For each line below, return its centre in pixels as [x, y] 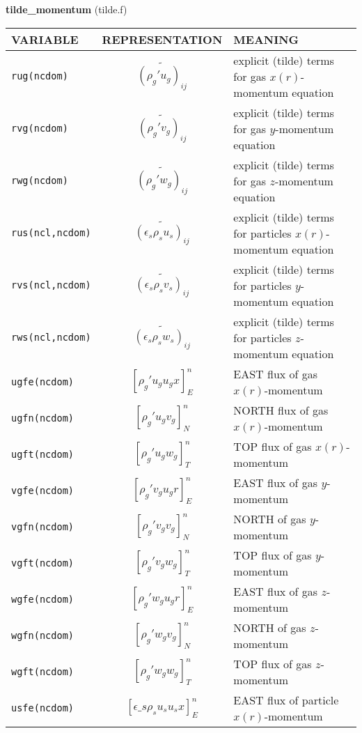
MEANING [266, 39]
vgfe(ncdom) [43, 490]
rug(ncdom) [40, 76]
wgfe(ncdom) [43, 599]
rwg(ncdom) [40, 181]
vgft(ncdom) [43, 563]
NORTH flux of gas [281, 410]
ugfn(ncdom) [43, 418]
